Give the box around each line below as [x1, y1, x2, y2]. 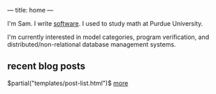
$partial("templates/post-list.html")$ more [7, 79, 129, 87]
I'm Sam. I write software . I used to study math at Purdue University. [7, 19, 203, 27]
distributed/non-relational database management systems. [7, 40, 176, 48]
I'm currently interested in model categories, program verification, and [7, 33, 210, 41]
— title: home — [7, 6, 54, 14]
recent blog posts [7, 61, 86, 72]
